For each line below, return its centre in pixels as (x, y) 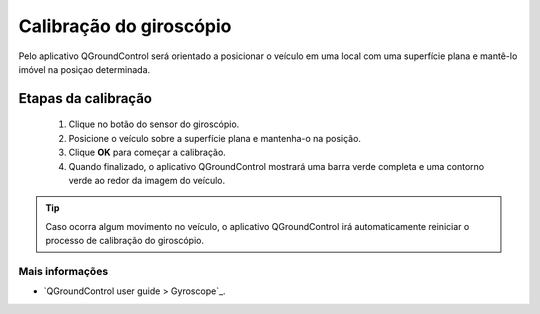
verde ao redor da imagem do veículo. (147, 180)
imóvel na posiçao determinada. (84, 69)
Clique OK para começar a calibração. (147, 152)
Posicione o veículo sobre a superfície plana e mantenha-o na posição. (215, 138)
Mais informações (63, 271)
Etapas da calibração (85, 98)
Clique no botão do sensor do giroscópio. (154, 124)
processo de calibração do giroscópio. (125, 241)
